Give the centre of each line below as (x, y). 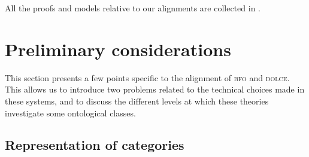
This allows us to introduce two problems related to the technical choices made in (155, 89)
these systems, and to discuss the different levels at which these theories (137, 101)
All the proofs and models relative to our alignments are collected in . (133, 8)
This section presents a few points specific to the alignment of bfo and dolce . (147, 77)
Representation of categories (95, 145)
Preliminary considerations (118, 49)
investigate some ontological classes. (70, 113)
